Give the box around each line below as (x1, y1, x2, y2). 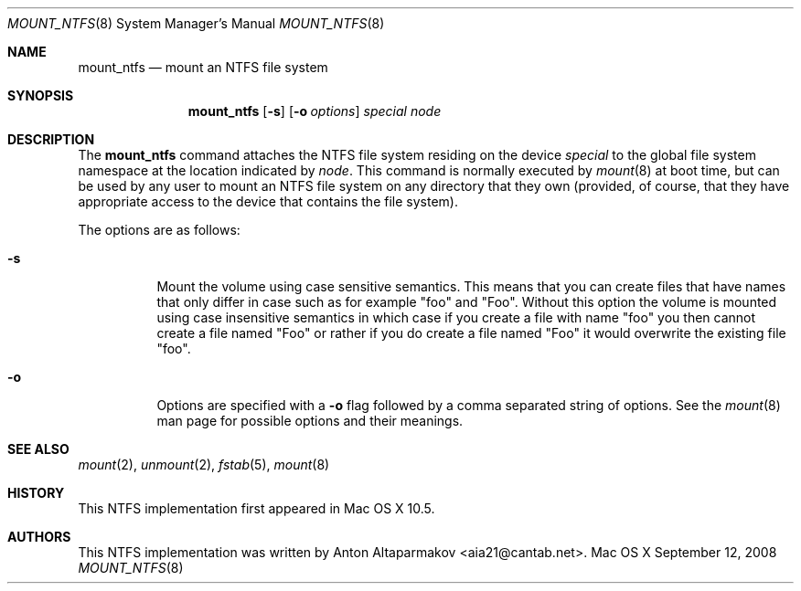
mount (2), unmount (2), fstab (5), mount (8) (78, 457, 330, 472)
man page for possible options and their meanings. (156, 413, 464, 428)
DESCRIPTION (7, 132, 95, 147)
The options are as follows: (78, 222, 240, 237)
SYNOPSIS (7, 88, 74, 103)
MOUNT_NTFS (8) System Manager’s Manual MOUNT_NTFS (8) (7, 16, 385, 31)
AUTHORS (7, 529, 71, 544)
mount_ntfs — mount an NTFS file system (78, 59, 328, 75)
